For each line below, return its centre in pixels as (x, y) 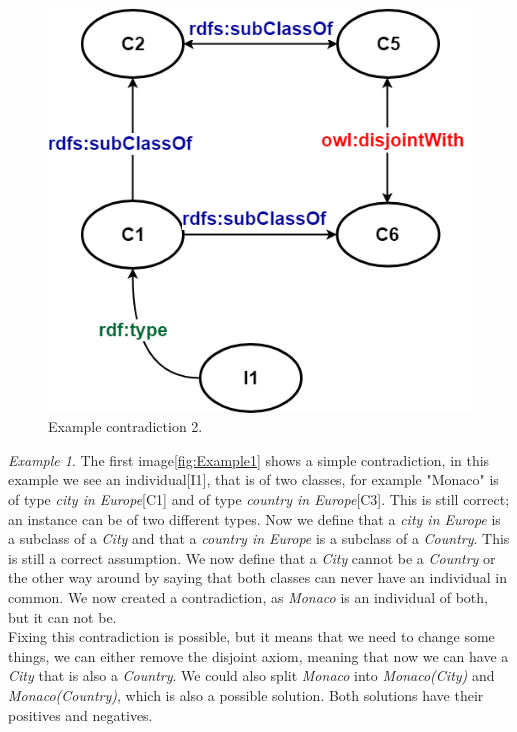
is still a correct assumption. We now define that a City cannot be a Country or (252, 557)
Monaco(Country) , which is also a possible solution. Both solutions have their (246, 694)
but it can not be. (62, 616)
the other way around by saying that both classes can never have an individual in (257, 577)
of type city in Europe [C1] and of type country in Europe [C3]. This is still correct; (259, 498)
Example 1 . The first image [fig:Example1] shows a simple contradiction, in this (249, 459)
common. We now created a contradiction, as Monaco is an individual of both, (248, 596)
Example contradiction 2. (125, 426)
